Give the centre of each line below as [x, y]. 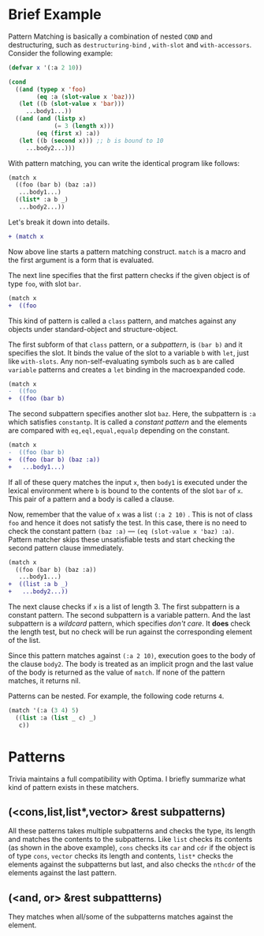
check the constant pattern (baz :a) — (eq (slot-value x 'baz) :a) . [121, 531]
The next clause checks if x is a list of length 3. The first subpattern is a [124, 607]
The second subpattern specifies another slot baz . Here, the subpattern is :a [132, 414]
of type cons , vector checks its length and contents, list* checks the [121, 856]
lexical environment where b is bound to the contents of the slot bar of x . [126, 491]
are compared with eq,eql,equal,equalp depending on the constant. [119, 430]
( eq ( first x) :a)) [69, 133]
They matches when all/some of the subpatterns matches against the [121, 917]
